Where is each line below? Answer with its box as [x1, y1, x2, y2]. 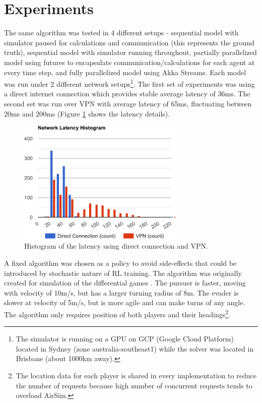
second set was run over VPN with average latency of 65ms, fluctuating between [4, 98, 252, 108]
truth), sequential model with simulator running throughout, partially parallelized [4, 47, 257, 57]
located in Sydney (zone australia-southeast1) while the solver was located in [16, 343, 254, 354]
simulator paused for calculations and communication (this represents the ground [4, 37, 254, 47]
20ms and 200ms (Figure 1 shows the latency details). [4, 108, 170, 119]
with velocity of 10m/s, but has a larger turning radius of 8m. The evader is [4, 287, 239, 298]
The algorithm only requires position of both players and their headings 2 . [4, 308, 230, 319]
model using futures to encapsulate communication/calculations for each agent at [4, 56, 255, 67]
